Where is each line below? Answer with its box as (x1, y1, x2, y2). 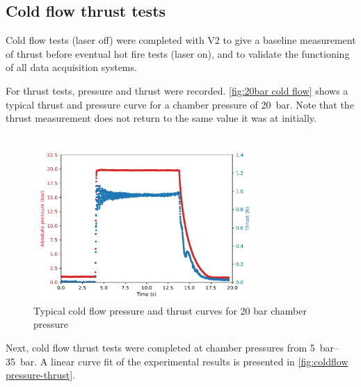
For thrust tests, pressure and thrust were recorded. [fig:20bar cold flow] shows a (6, 83, 348, 97)
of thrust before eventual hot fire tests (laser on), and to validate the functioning (6, 46, 350, 61)
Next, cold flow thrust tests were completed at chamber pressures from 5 (6, 340, 315, 355)
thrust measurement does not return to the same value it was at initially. (6, 111, 316, 125)
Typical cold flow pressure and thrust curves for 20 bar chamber (33, 303, 307, 317)
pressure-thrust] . (6, 368, 75, 382)
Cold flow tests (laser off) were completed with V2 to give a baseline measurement (6, 33, 356, 47)
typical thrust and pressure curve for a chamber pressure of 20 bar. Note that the (6, 97, 354, 111)
